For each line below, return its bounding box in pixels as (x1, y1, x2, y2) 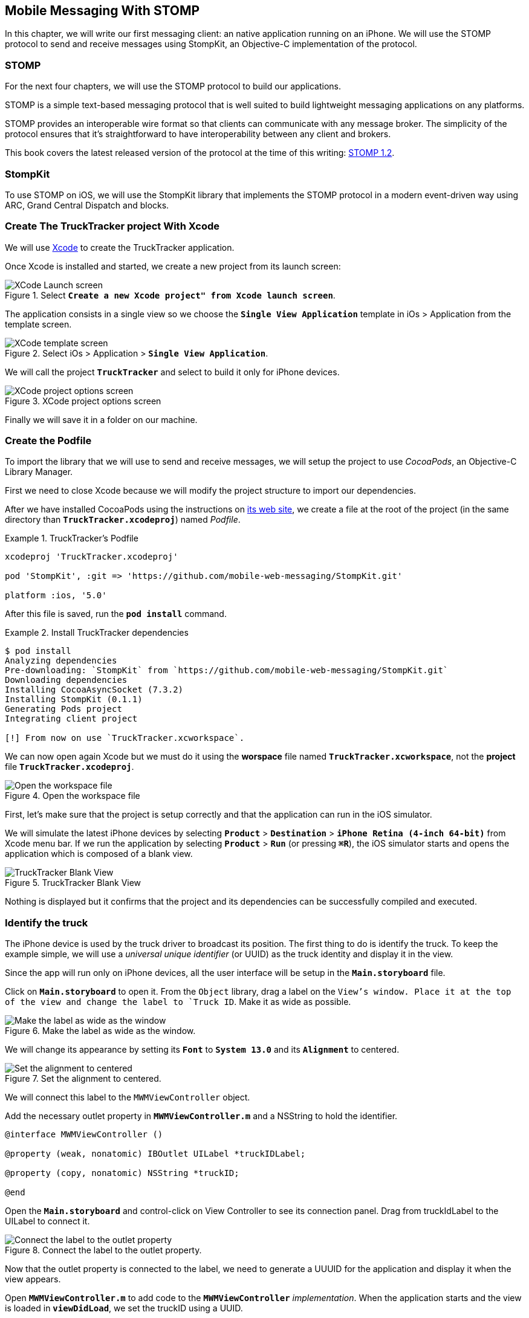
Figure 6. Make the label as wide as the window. (5, 1026, 196, 1036)
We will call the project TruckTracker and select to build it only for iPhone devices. (5, 366, 340, 377)
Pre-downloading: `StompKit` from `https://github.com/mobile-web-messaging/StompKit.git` (5, 665, 449, 676)
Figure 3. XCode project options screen (5, 395, 161, 406)
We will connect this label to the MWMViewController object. (5, 1092, 250, 1103)
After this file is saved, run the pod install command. (5, 609, 227, 619)
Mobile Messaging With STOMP (5, 3, 200, 18)
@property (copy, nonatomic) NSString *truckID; (5, 1168, 239, 1178)
